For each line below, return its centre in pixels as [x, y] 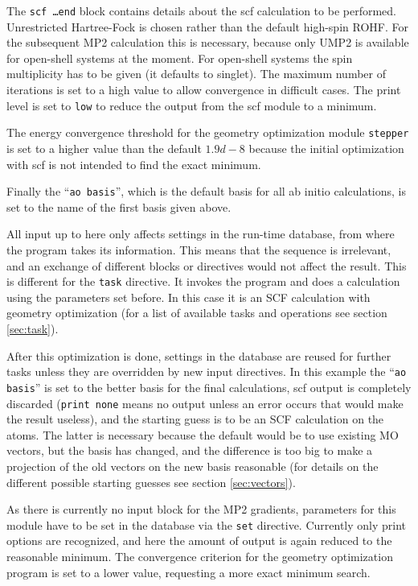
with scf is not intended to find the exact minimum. [134, 164]
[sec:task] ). [33, 328]
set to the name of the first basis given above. [119, 206]
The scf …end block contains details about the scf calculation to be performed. [201, 10]
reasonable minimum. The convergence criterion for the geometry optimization [200, 556]
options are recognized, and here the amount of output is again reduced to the [199, 541]
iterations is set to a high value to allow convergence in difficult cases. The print [204, 90]
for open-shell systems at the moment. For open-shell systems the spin [180, 58]
